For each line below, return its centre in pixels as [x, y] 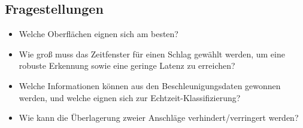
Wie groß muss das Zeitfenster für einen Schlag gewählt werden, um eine [152, 54]
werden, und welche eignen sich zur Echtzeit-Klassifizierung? [130, 97]
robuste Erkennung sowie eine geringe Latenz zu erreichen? [127, 65]
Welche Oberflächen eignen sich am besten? [99, 34]
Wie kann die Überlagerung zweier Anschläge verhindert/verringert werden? [159, 118]
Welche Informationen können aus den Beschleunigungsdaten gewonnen [150, 85]
